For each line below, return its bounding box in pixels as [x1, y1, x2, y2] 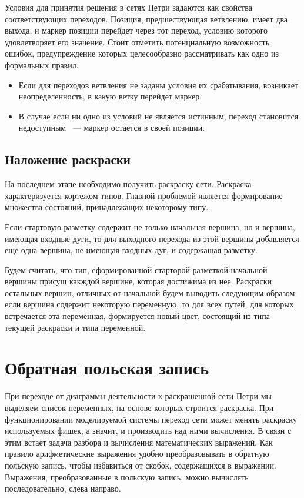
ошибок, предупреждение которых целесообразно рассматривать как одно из [5, 47, 279, 59]
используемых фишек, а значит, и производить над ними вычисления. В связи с [5, 424, 292, 437]
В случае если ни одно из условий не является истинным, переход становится [18, 109, 299, 122]
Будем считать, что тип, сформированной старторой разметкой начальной [5, 263, 268, 275]
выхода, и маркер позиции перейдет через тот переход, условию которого [5, 24, 268, 36]
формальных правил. [5, 58, 79, 71]
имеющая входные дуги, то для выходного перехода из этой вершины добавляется [5, 232, 299, 244]
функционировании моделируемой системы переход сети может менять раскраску [5, 413, 297, 425]
